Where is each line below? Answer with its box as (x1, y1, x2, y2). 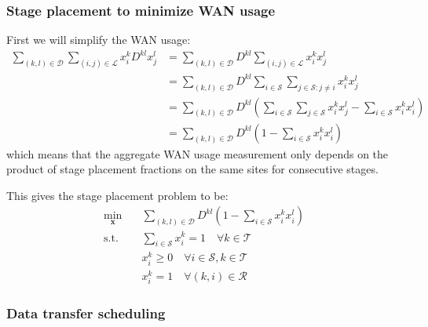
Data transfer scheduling (6, 303, 166, 322)
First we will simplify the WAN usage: (6, 31, 191, 48)
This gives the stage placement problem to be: (6, 187, 229, 203)
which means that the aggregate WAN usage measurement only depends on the (6, 145, 389, 162)
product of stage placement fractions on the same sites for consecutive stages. (6, 161, 379, 177)
